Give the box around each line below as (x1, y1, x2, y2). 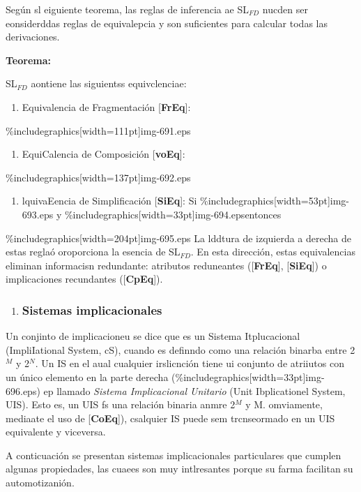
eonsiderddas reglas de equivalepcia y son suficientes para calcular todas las (6, 15, 328, 30)
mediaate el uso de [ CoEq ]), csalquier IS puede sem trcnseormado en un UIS (6, 410, 335, 425)
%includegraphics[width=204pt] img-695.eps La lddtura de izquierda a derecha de (6, 230, 352, 245)
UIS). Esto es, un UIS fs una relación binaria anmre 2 (6, 397, 236, 412)
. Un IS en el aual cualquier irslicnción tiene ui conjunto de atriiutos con (35, 356, 344, 371)
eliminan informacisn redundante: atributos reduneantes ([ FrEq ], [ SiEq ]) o (6, 258, 327, 272)
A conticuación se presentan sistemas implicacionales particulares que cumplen (6, 447, 341, 462)
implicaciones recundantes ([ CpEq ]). (6, 271, 163, 286)
